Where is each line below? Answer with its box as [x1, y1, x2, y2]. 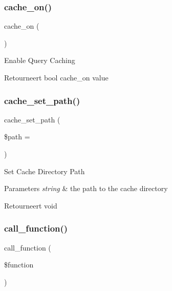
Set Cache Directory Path [4, 165, 85, 176]
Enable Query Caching [4, 55, 75, 66]
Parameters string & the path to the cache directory [4, 183, 168, 194]
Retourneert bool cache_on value [4, 72, 109, 82]
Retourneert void [4, 200, 57, 211]
